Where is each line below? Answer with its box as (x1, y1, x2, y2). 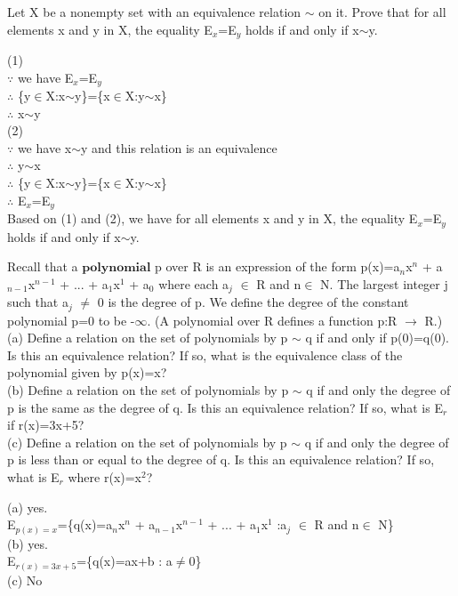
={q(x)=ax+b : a (76, 552, 173, 570)
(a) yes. (7, 497, 48, 516)
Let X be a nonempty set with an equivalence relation (7, 3, 301, 20)
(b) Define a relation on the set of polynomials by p (7, 381, 289, 399)
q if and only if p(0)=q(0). (305, 328, 449, 347)
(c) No (7, 570, 43, 589)
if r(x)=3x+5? (7, 415, 84, 434)
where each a (158, 274, 229, 293)
